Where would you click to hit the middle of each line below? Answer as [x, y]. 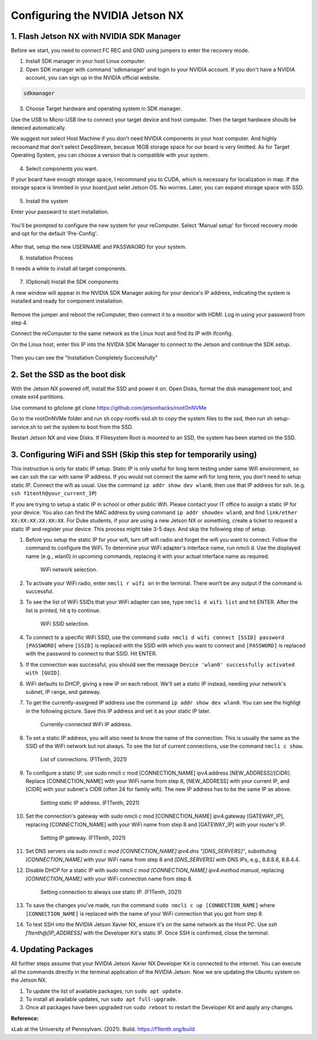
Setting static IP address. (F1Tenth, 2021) [90, 802]
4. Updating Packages [52, 950]
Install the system [47, 201]
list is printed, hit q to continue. [63, 610]
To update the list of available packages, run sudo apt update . [104, 991]
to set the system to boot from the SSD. [85, 427]
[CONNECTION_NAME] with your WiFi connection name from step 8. [109, 878]
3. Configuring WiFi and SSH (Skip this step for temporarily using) [134, 454]
